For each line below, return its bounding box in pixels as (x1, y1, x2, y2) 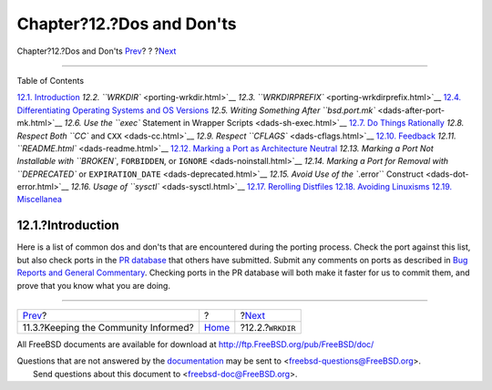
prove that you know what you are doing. (16, 280, 170, 291)
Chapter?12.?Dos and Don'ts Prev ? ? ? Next (16, 46, 177, 56)
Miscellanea (16, 194, 63, 205)
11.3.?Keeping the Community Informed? (22, 321, 195, 334)
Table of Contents (16, 75, 85, 86)
